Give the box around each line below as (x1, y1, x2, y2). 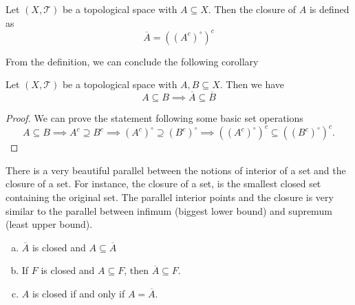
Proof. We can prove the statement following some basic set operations (6, 111, 303, 125)
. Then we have (219, 77, 285, 92)
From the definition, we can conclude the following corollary (6, 54, 259, 68)
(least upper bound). (6, 217, 93, 231)
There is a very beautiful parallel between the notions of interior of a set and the (6, 162, 346, 177)
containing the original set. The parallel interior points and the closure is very (6, 189, 334, 204)
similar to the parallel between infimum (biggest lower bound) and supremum (6, 203, 332, 218)
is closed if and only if (32, 286, 125, 300)
